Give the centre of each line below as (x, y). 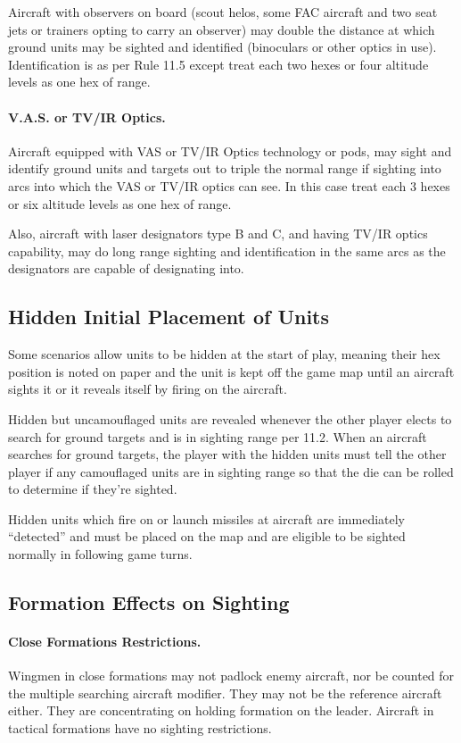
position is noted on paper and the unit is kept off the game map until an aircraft (231, 371)
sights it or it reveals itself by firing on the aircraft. (148, 389)
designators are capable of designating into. (126, 268)
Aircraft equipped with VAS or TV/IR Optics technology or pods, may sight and (230, 150)
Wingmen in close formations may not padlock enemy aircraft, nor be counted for (231, 676)
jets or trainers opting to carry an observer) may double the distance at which (222, 29)
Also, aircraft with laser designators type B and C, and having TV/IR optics (218, 234)
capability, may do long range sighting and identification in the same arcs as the (227, 250)
